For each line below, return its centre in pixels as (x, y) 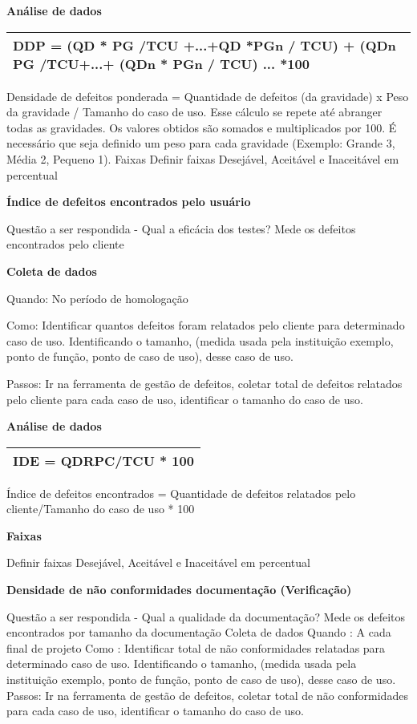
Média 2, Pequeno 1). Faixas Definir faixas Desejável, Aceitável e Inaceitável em (203, 158)
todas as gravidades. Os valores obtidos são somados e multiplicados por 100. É (202, 127)
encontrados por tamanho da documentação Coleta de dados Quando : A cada (199, 632)
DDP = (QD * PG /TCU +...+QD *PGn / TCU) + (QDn (204, 45)
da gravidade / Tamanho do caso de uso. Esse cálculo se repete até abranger (194, 112)
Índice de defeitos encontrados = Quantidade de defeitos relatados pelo (181, 493)
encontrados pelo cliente (65, 244)
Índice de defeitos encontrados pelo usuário (129, 202)
